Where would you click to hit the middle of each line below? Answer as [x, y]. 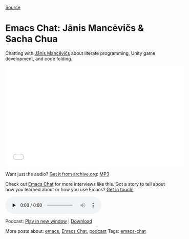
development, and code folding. [39, 58]
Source [13, 7]
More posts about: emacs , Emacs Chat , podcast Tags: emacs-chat [76, 231]
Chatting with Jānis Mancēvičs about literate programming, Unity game [80, 53]
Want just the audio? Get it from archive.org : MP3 [57, 174]
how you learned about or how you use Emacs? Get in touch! [70, 189]
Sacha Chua [31, 39]
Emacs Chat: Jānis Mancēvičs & [75, 28]
